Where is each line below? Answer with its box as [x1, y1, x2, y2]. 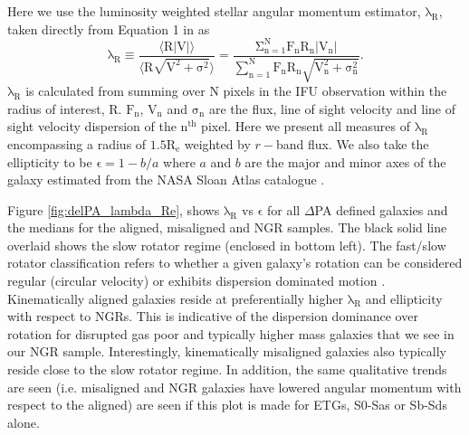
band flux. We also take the [276, 134, 429, 153]
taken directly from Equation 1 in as [7, 19, 210, 38]
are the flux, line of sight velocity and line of [209, 99, 455, 118]
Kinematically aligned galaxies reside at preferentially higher [7, 288, 343, 307]
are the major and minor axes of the [244, 152, 446, 171]
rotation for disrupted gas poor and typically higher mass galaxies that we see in [7, 324, 455, 343]
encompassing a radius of [7, 134, 147, 153]
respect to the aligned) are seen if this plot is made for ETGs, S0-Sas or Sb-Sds [7, 395, 447, 414]
